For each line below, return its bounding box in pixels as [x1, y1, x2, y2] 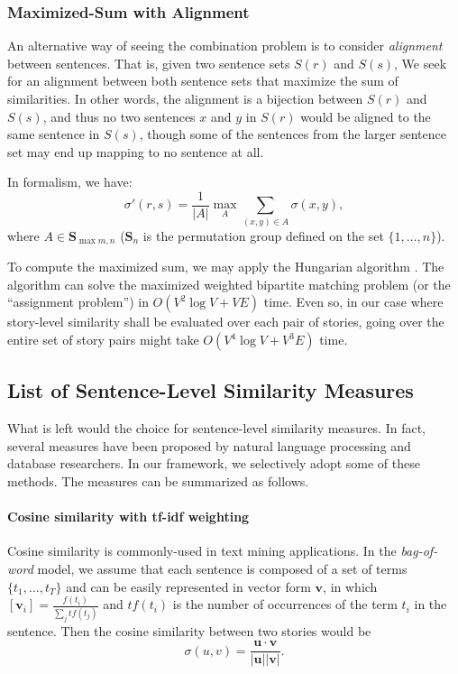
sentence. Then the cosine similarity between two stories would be [7, 621, 371, 640]
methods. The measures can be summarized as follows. [7, 471, 309, 490]
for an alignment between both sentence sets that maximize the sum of [7, 71, 398, 90]
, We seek [394, 53, 447, 72]
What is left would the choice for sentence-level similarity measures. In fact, [7, 419, 426, 438]
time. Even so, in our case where [263, 292, 444, 311]
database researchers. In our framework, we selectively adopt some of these [7, 454, 420, 473]
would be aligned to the [300, 106, 431, 125]
